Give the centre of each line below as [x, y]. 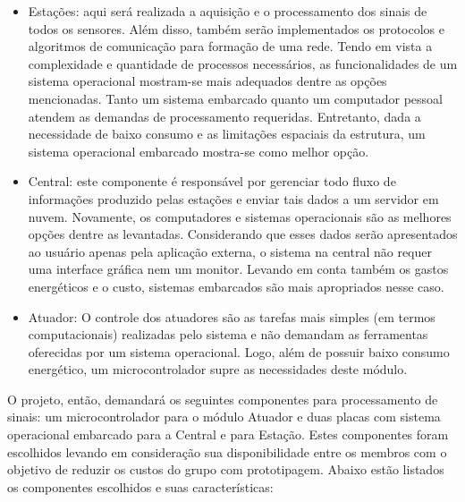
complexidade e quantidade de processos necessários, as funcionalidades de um [243, 63]
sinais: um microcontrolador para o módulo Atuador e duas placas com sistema [224, 417]
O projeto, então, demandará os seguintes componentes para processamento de [223, 399]
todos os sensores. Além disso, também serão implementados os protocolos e [237, 28]
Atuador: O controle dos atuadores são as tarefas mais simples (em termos [232, 316]
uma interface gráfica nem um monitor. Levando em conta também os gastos [238, 269]
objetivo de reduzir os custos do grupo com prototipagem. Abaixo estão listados [226, 469]
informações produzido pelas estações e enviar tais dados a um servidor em [233, 198]
